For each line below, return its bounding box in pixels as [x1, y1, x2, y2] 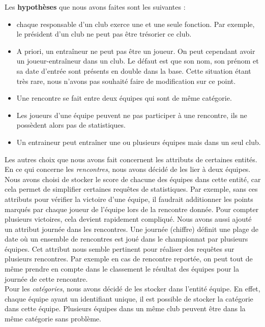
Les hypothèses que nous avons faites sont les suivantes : [5, 2, 186, 12]
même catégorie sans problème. [5, 313, 101, 324]
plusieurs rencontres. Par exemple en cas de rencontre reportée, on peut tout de [5, 253, 253, 264]
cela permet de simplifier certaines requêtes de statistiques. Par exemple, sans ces [5, 184, 258, 194]
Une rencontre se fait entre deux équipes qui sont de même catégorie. [16, 93, 232, 103]
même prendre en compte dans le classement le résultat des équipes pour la [5, 263, 239, 274]
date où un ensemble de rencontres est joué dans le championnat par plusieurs [5, 233, 248, 244]
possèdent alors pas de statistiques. [16, 120, 126, 130]
